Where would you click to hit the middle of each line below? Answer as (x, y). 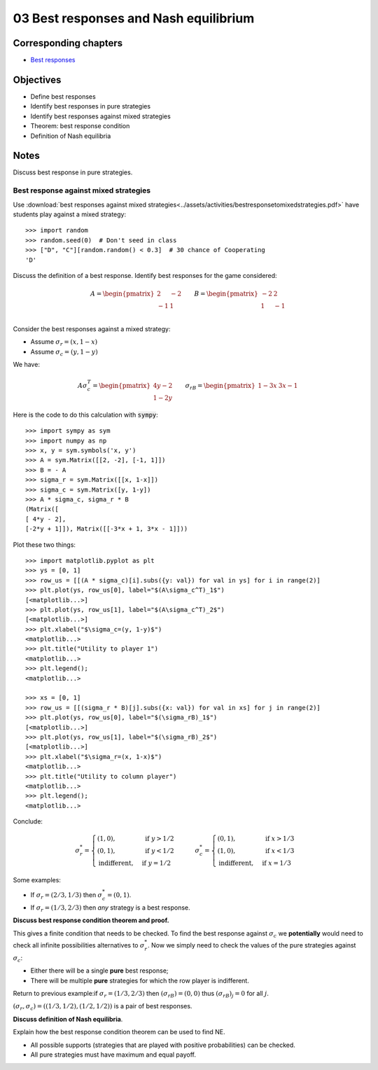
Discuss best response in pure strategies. (73, 172)
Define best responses (63, 96)
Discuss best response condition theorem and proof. (91, 920)
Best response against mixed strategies (82, 190)
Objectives (37, 79)
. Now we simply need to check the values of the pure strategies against (252, 945)
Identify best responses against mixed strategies (100, 116)
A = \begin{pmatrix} (122, 294)
